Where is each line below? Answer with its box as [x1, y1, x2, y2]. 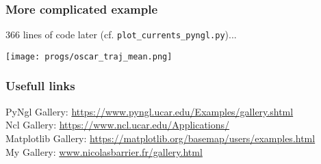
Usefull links [5, 77, 75, 94]
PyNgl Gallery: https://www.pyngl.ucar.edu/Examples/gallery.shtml [5, 104, 294, 118]
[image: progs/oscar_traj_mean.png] [5, 51, 172, 61]
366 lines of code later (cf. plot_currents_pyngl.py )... [5, 27, 237, 42]
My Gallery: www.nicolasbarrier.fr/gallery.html [5, 144, 203, 159]
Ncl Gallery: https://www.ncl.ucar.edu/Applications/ [5, 118, 230, 132]
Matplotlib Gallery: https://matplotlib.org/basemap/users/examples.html [5, 131, 316, 145]
